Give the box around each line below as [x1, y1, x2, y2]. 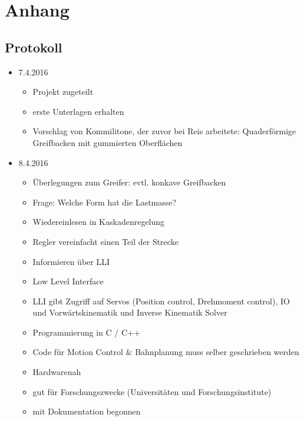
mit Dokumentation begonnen [32, 405, 141, 417]
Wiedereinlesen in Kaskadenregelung [32, 216, 165, 228]
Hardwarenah [32, 366, 81, 378]
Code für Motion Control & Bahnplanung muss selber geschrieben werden [32, 346, 299, 358]
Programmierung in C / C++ [32, 326, 140, 338]
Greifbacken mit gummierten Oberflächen [32, 136, 183, 148]
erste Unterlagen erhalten [32, 105, 124, 117]
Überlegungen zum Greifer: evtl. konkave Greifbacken [32, 176, 226, 188]
